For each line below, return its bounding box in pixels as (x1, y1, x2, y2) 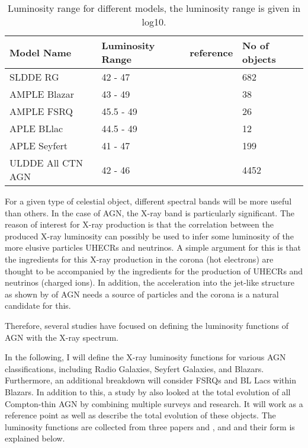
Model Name (9, 45, 72, 59)
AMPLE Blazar (9, 87, 74, 101)
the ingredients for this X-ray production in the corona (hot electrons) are (5, 252, 274, 265)
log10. (142, 15, 166, 28)
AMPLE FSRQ (9, 104, 73, 118)
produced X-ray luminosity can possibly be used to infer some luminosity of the (5, 229, 294, 242)
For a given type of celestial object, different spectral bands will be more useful (5, 195, 292, 207)
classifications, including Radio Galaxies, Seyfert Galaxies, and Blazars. (5, 362, 264, 375)
